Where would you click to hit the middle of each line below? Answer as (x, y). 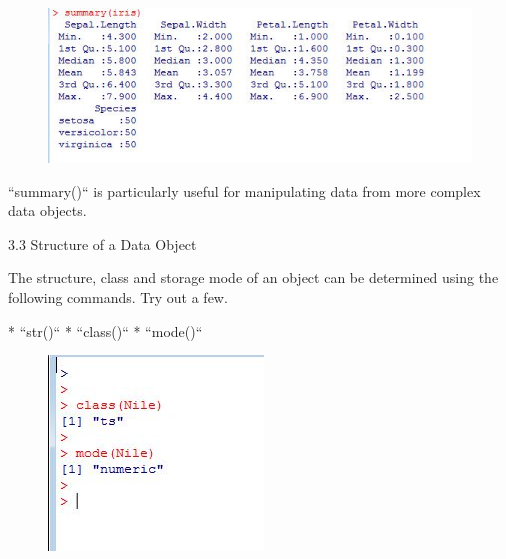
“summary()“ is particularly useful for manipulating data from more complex (244, 190)
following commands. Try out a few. (118, 297)
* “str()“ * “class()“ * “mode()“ (105, 330)
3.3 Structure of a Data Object (102, 243)
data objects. (47, 210)
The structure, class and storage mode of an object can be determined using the (253, 277)
